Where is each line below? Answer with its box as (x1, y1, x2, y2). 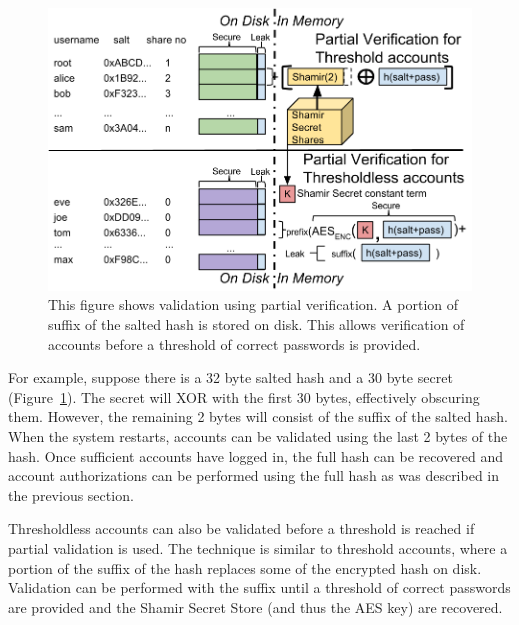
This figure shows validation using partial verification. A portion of (48, 294, 459, 315)
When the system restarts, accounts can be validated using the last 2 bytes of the (8, 425, 508, 446)
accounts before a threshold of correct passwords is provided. (48, 333, 421, 354)
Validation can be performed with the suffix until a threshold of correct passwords (8, 577, 511, 598)
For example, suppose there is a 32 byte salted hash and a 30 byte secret (8, 367, 453, 388)
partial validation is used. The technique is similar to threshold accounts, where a (8, 537, 508, 558)
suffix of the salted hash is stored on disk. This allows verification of (48, 314, 465, 334)
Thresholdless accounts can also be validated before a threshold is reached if (8, 518, 475, 539)
